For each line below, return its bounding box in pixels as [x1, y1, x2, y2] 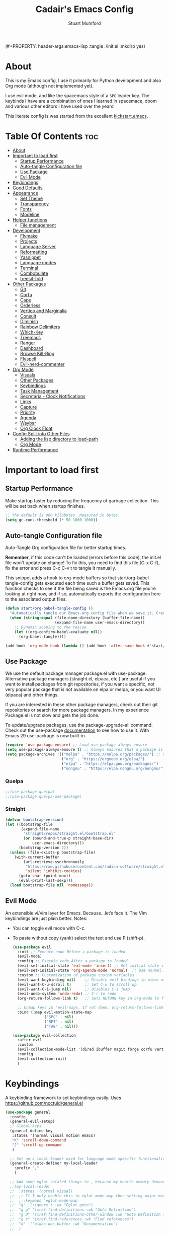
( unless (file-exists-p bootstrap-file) [10, 850, 96, 855]
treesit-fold [20, 275, 44, 281]
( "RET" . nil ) [44, 1019, 74, 1024]
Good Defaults [12, 185, 43, 191]
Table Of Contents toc [5, 131, 99, 142]
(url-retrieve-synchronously [23, 859, 84, 864]
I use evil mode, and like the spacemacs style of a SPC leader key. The [5, 92, 150, 99]
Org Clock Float [20, 425, 53, 431]
